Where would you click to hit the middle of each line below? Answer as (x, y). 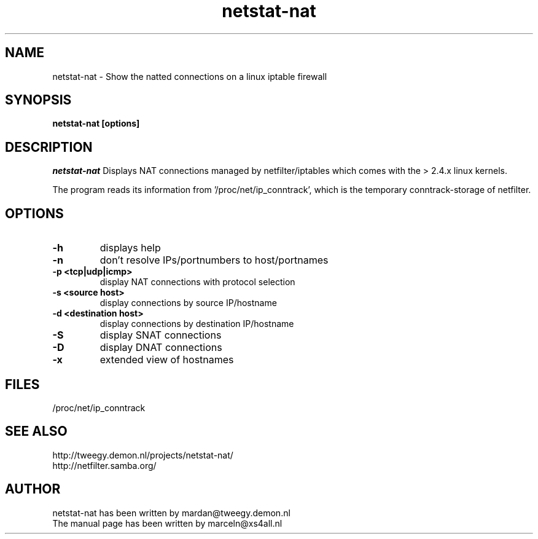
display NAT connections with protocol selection (197, 282)
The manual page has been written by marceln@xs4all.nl (167, 523)
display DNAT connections (161, 348)
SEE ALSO (36, 431)
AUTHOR (33, 489)
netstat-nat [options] (96, 124)
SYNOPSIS (38, 100)
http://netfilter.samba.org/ (104, 465)
